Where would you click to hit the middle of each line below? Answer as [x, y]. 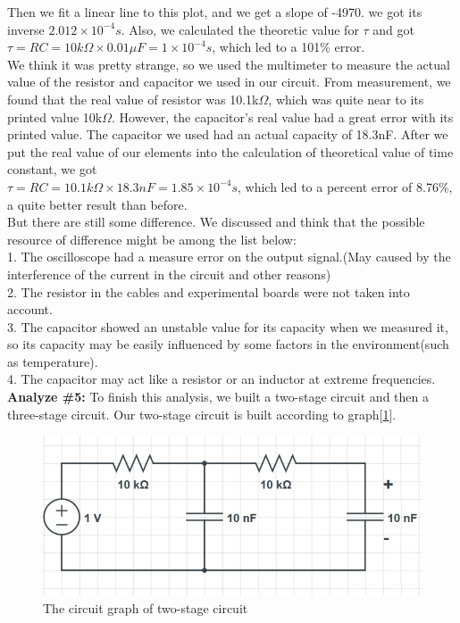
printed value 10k [55, 116]
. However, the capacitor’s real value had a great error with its [283, 116]
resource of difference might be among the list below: [152, 239]
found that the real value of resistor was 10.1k [133, 99]
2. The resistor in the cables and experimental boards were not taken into [209, 291]
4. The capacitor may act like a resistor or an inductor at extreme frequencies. [222, 379]
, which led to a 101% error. [289, 47]
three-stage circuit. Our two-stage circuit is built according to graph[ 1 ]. [202, 414]
